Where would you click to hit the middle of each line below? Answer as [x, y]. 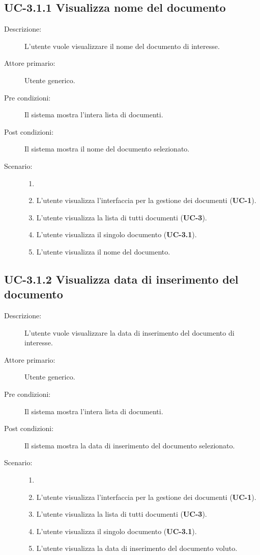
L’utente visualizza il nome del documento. [103, 251]
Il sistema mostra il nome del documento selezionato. [107, 149]
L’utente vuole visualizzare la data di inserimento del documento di [129, 332]
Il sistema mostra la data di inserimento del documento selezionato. [130, 445]
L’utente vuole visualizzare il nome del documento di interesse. [122, 46]
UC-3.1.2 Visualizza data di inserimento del [121, 279]
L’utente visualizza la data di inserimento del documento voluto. [137, 548]
